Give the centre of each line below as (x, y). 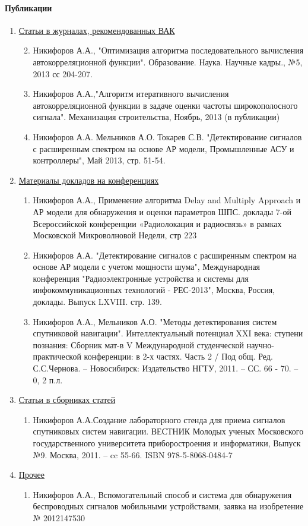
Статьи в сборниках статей (67, 400)
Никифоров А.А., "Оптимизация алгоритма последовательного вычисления (168, 50)
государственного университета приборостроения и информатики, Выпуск (167, 443)
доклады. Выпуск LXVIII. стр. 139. (97, 302)
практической (57, 356)
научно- (260, 344)
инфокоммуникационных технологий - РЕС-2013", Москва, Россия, (154, 290)
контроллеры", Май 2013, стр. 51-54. (99, 160)
